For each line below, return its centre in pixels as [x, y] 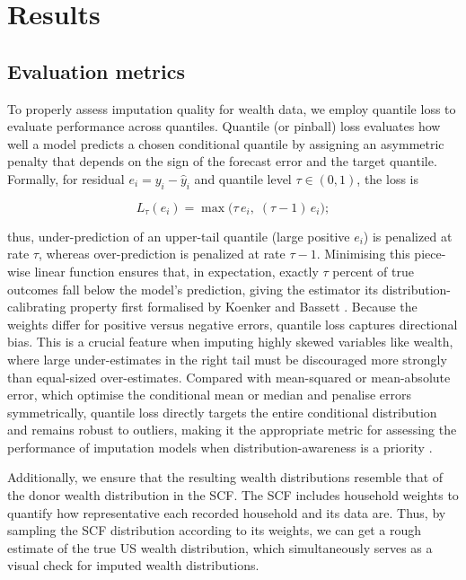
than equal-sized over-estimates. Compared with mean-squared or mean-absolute [229, 377]
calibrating [37, 307]
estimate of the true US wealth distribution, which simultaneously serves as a [220, 547]
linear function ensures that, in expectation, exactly [176, 271]
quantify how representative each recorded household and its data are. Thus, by [227, 512]
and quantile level [243, 178]
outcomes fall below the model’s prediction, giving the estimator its [193, 289]
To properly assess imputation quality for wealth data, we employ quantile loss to [232, 108]
